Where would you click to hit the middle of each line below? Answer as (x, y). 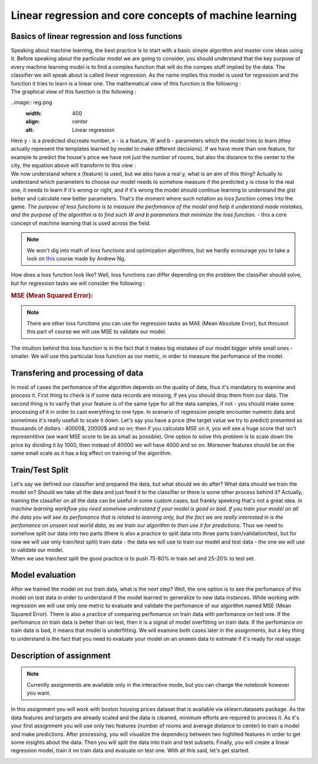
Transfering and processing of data (77, 373)
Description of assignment (61, 655)
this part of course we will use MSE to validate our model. (97, 332)
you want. (39, 693)
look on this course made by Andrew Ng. (76, 259)
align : (33, 121)
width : (34, 113)
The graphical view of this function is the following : (74, 92)
